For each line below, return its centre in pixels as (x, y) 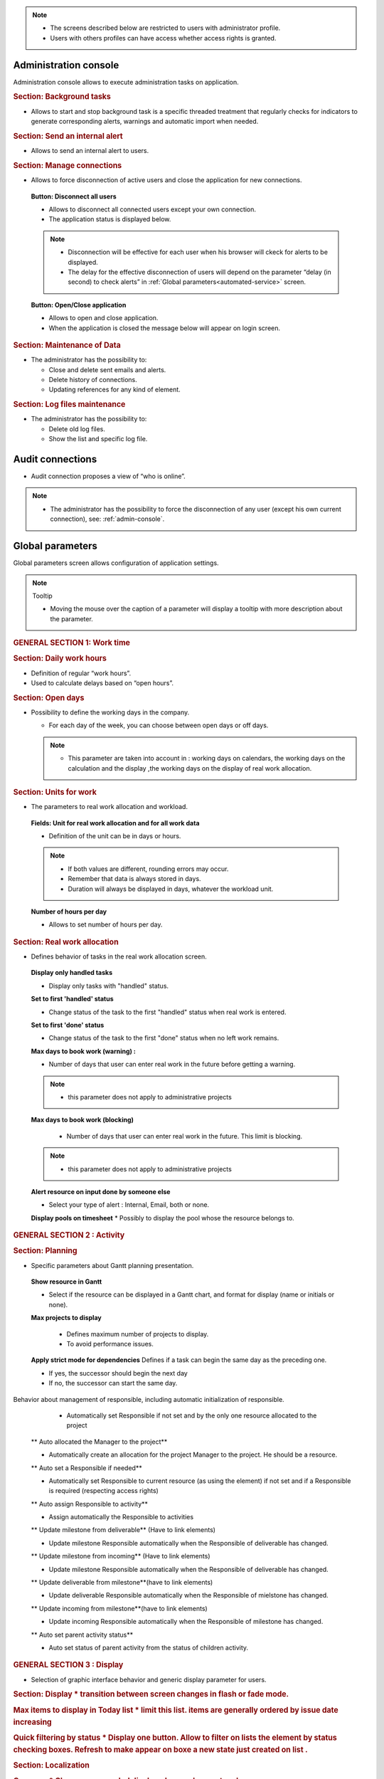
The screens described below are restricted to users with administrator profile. (165, 28)
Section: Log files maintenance (69, 404)
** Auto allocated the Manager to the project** (99, 1442)
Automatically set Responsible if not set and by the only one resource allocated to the (192, 1415)
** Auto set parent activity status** (82, 1635)
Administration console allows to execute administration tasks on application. (126, 82)
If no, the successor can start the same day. (113, 1383)
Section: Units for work (55, 792)
